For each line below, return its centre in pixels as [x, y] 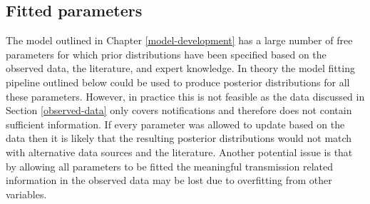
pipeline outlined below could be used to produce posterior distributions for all [178, 82]
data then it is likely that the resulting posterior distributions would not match [179, 138]
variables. [26, 194]
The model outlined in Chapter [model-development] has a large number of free [179, 40]
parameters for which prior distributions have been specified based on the [166, 54]
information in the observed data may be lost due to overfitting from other [169, 180]
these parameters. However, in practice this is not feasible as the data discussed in [185, 96]
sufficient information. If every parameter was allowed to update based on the [175, 124]
